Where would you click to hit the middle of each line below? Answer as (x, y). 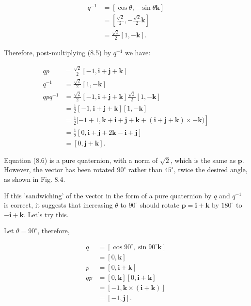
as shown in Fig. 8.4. (35, 179)
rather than (145, 169)
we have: (138, 52)
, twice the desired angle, (211, 169)
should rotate (160, 205)
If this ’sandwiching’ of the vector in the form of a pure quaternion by (108, 195)
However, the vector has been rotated (59, 169)
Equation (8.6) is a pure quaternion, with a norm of (81, 160)
